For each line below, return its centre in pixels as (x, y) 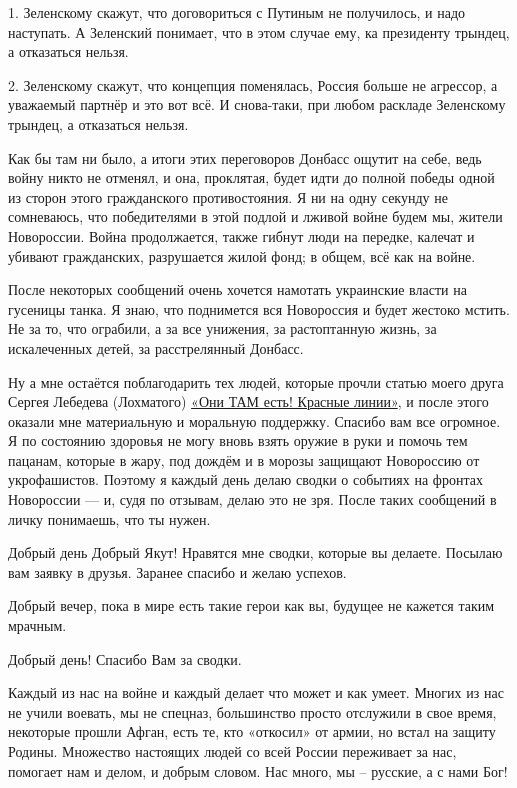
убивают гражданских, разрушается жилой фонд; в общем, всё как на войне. (242, 255)
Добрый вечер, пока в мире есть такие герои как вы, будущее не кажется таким (251, 605)
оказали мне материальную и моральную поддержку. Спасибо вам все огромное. (254, 420)
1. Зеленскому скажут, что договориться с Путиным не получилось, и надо (237, 12)
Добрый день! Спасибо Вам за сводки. (125, 658)
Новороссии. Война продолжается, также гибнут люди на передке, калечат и (241, 235)
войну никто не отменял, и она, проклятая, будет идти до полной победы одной (251, 177)
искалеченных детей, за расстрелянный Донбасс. (156, 347)
